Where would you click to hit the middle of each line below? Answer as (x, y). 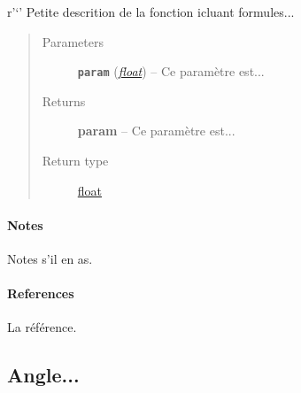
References (41, 293)
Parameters (73, 41)
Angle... (43, 375)
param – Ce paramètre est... (156, 131)
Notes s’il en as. (50, 259)
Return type (75, 161)
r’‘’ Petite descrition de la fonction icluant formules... (151, 12)
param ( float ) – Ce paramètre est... (171, 71)
